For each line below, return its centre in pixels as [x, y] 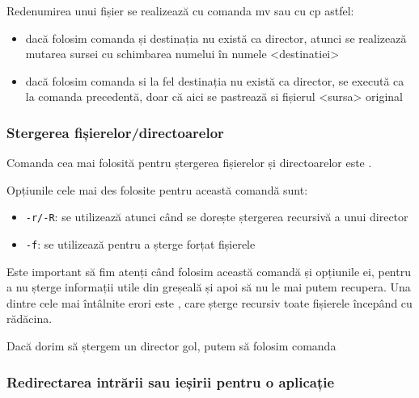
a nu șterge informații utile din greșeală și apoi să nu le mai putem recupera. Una [209, 287]
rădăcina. [30, 318]
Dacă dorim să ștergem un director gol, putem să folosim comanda [171, 346]
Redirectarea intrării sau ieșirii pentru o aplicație [171, 381]
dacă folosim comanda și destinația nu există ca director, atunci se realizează [216, 38]
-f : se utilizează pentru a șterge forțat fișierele [140, 244]
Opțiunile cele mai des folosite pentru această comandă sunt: [157, 189]
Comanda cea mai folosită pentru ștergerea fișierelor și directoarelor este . [189, 163]
